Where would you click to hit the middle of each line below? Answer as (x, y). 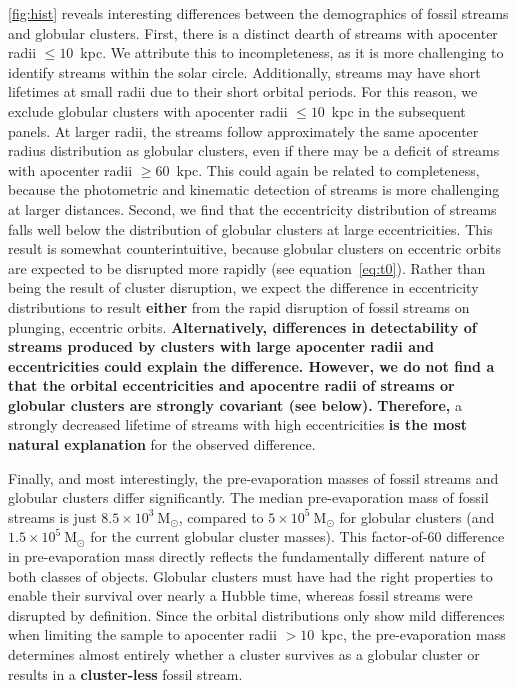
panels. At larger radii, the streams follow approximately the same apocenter (243, 130)
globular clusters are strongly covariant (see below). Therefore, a (235, 404)
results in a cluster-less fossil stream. (125, 673)
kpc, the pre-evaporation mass (413, 634)
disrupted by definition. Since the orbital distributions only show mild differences (256, 614)
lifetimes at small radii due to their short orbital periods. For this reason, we (243, 91)
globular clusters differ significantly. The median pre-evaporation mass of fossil (248, 497)
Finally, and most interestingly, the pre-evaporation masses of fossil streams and (253, 477)
